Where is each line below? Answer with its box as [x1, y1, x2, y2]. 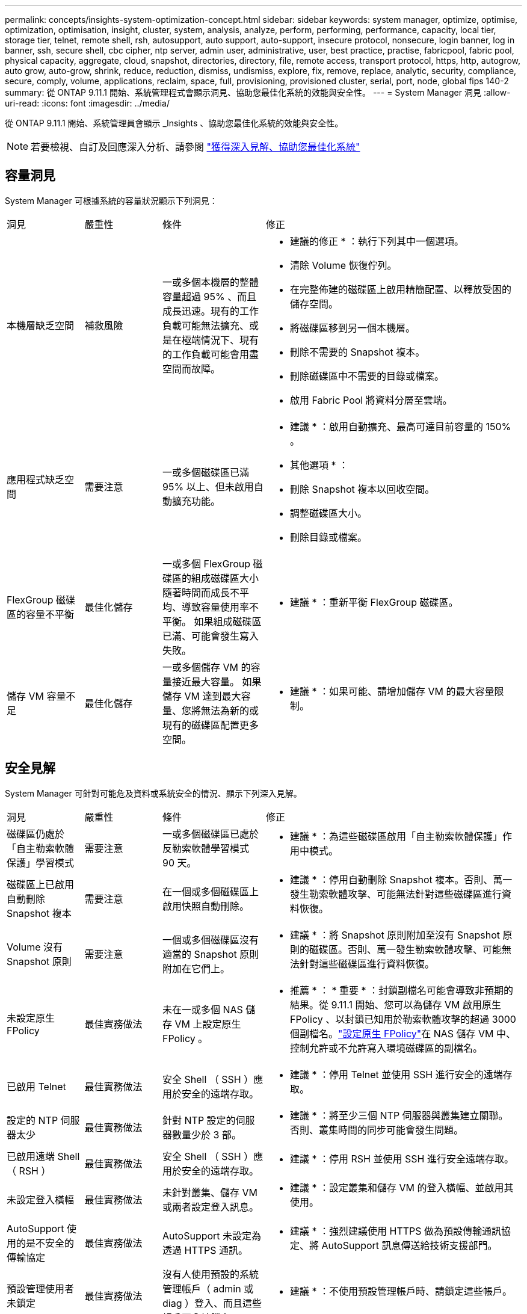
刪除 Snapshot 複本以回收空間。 [290, 483, 435, 495]
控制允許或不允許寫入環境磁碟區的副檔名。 [290, 1041, 483, 1054]
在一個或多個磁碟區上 [162, 885, 259, 898]
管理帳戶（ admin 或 [162, 1282, 254, 1295]
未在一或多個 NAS [162, 1003, 243, 1016]
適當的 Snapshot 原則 [162, 948, 259, 960]
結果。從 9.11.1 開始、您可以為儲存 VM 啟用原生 [290, 998, 501, 1011]
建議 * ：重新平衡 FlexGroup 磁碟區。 [290, 596, 458, 608]
